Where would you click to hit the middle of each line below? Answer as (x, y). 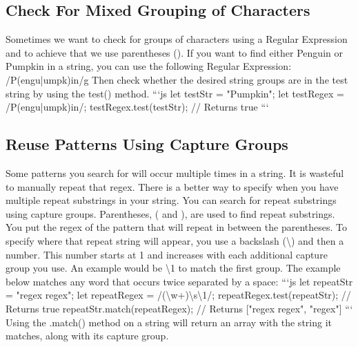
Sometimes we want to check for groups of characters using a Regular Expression (177, 39)
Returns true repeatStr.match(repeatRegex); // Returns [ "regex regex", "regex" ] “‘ (179, 308)
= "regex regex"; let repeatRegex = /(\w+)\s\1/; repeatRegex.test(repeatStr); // (178, 295)
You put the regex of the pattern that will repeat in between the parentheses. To (176, 227)
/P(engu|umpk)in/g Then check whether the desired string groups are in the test (177, 79)
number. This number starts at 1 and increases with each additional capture (167, 254)
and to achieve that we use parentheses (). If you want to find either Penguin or (174, 52)
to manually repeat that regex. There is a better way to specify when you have (172, 186)
